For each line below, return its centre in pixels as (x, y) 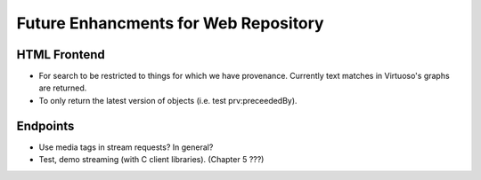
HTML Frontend (61, 55)
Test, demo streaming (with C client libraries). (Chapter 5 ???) (151, 160)
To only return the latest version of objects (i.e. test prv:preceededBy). (168, 100)
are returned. (63, 88)
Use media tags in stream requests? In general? (126, 147)
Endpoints (45, 125)
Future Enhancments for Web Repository (170, 23)
